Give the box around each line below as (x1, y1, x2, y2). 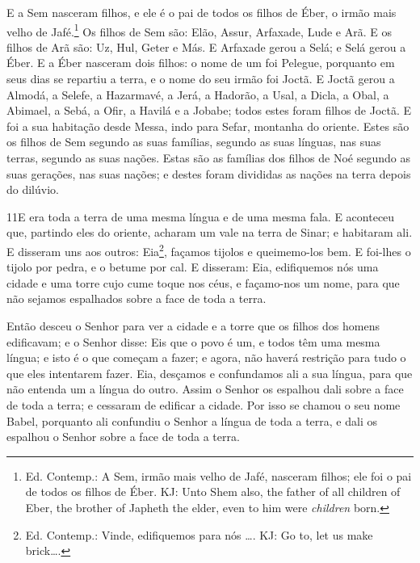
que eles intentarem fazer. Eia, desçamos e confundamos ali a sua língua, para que (6, 364, 413, 381)
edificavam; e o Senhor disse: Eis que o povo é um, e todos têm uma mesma (6, 333, 380, 350)
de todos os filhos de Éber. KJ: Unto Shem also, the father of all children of (25, 483, 401, 500)
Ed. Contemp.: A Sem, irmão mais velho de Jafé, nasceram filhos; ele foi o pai (25, 467, 412, 484)
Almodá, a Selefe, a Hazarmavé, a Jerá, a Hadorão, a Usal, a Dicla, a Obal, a (6, 86, 389, 103)
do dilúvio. (6, 181, 59, 198)
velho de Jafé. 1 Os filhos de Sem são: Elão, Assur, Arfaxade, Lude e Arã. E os (6, 20, 392, 40)
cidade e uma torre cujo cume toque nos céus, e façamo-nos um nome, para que (6, 274, 400, 291)
